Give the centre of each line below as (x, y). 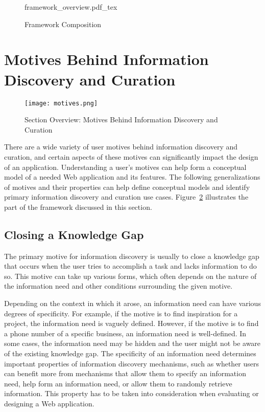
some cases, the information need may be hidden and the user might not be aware (132, 343)
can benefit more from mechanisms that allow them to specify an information (125, 373)
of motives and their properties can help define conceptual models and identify (127, 187)
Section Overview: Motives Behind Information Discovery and (121, 120)
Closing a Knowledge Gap (74, 234)
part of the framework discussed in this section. (78, 207)
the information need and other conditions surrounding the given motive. (118, 286)
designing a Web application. (49, 404)
